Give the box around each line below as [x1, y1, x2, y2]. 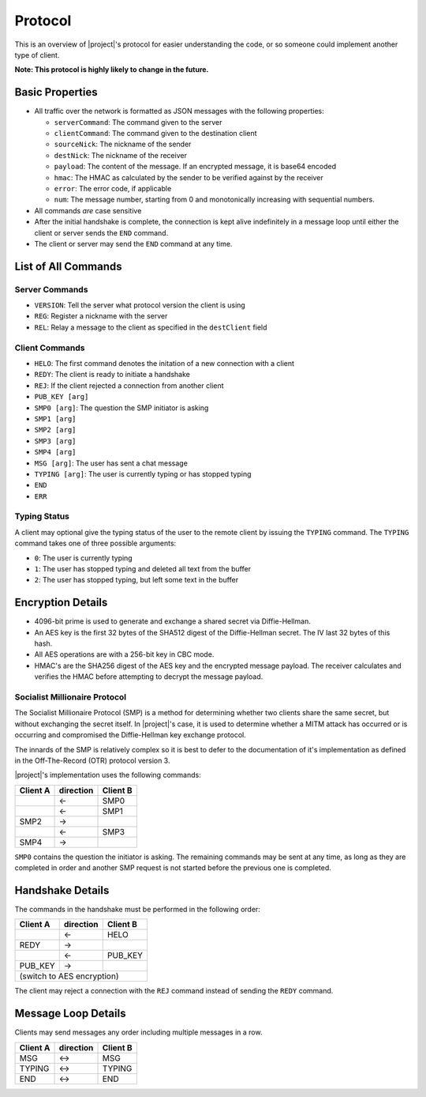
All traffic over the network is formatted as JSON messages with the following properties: [34, 107, 325, 116]
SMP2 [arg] [34, 425, 77, 435]
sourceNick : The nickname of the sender [54, 139, 192, 149]
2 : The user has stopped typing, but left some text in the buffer [34, 575, 239, 585]
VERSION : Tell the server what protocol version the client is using [34, 300, 246, 310]
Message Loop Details [14, 1007, 126, 1020]
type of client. [14, 50, 60, 59]
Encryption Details [14, 596, 108, 609]
